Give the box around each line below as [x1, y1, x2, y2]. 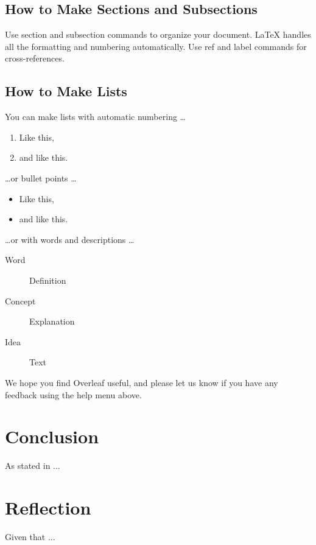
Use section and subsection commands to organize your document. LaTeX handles [5, 28, 311, 41]
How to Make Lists [5, 82, 127, 100]
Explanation [29, 315, 75, 328]
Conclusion [5, 424, 99, 449]
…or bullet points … [5, 171, 77, 184]
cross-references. [5, 52, 65, 65]
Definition [29, 273, 66, 286]
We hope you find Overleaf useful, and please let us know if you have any [5, 376, 278, 389]
